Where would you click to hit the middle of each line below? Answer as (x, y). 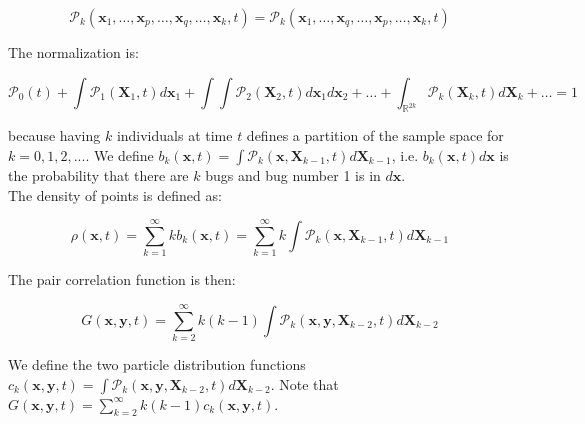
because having (54, 135)
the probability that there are (98, 174)
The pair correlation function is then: (122, 279)
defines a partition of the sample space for (375, 135)
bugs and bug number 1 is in (293, 174)
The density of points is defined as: (115, 194)
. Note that (304, 383)
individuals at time (174, 135)
